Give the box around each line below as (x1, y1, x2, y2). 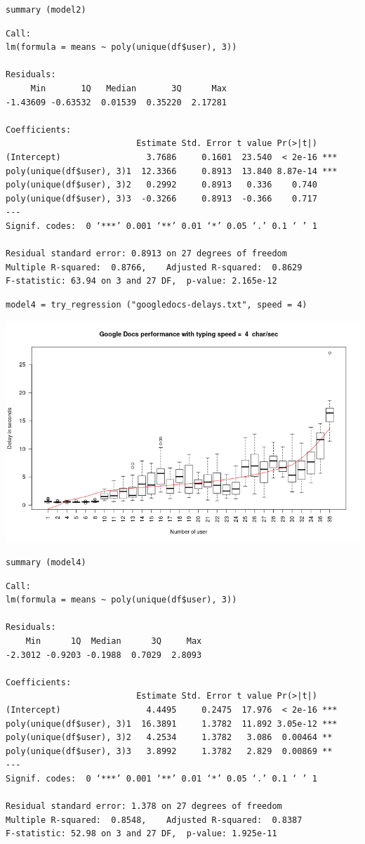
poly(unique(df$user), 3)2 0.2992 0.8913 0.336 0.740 (6, 180, 317, 190)
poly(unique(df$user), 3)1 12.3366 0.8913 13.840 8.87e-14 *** (6, 166, 338, 176)
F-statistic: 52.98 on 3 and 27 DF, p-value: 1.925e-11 (6, 829, 277, 839)
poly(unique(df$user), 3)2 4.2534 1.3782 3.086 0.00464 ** (6, 732, 333, 743)
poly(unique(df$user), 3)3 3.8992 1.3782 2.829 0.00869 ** (6, 746, 333, 756)
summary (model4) (6, 558, 86, 568)
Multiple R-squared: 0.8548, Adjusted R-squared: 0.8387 (6, 815, 303, 825)
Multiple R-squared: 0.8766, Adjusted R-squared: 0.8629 (6, 262, 303, 272)
